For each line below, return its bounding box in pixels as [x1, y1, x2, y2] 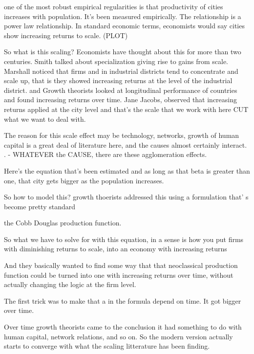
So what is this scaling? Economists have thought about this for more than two [4, 46, 241, 57]
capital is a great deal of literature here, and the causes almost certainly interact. [4, 139, 247, 150]
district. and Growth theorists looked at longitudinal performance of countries [4, 85, 237, 95]
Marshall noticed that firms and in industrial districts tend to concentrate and [4, 66, 238, 76]
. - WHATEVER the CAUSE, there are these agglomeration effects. [4, 149, 207, 159]
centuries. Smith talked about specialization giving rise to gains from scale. [4, 56, 229, 66]
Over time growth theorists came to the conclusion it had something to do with [4, 322, 242, 332]
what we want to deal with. [4, 113, 86, 124]
